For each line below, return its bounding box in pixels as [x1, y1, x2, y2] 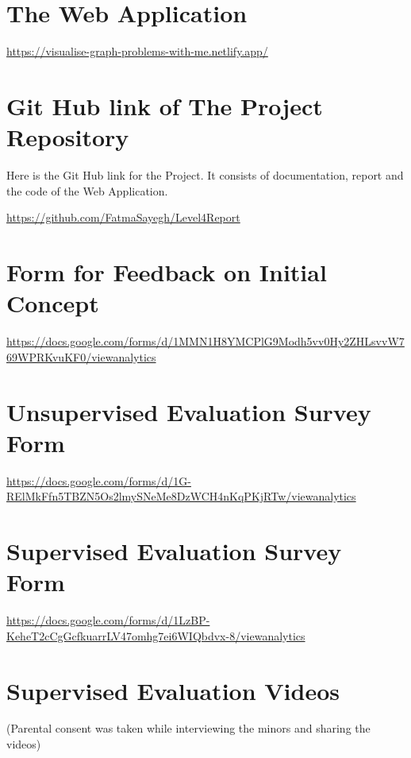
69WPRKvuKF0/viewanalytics [6, 348, 156, 365]
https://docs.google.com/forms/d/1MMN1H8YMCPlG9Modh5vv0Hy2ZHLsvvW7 [6, 333, 405, 350]
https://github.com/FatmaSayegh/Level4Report [6, 209, 240, 226]
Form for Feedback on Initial [6, 256, 327, 288]
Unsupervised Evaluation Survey [6, 395, 371, 427]
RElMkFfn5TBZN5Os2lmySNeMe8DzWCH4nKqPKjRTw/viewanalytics [6, 488, 356, 505]
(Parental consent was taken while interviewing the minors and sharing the [6, 720, 371, 737]
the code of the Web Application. [6, 182, 168, 199]
